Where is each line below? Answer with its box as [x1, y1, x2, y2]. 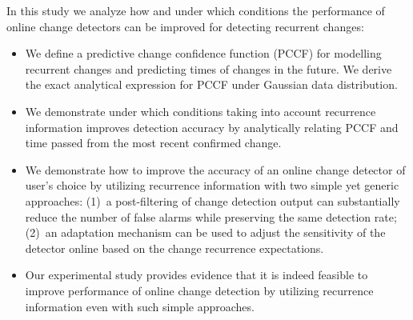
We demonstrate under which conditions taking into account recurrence [25, 102, 376, 119]
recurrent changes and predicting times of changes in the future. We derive [25, 60, 392, 77]
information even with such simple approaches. [25, 298, 255, 314]
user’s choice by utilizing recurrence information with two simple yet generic [25, 177, 399, 194]
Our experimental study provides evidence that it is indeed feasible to [25, 266, 368, 283]
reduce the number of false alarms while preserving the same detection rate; [25, 208, 397, 225]
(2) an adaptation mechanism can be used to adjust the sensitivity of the [25, 224, 386, 241]
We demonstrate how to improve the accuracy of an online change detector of [25, 161, 406, 178]
